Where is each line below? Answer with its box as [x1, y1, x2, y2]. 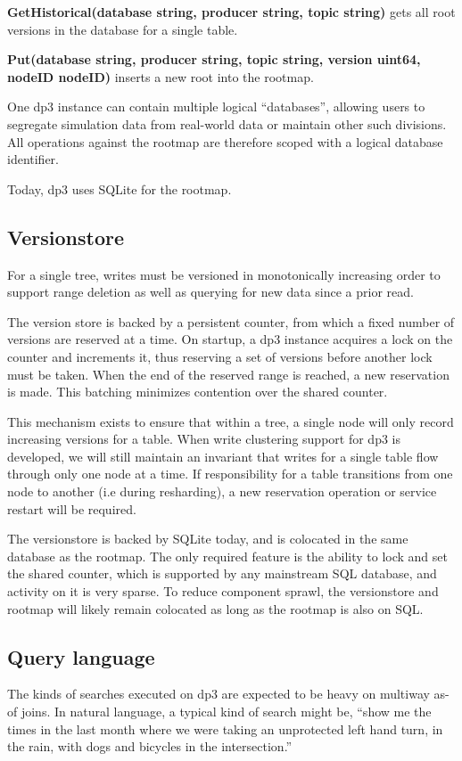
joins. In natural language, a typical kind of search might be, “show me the [21, 702, 432, 721]
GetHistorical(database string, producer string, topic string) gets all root [7, 3, 456, 20]
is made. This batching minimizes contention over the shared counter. [7, 382, 388, 401]
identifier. [7, 150, 60, 168]
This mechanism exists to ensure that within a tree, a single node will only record [7, 412, 454, 430]
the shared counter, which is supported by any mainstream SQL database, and [7, 564, 437, 583]
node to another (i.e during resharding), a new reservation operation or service [7, 482, 437, 501]
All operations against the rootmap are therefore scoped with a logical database [7, 132, 443, 151]
